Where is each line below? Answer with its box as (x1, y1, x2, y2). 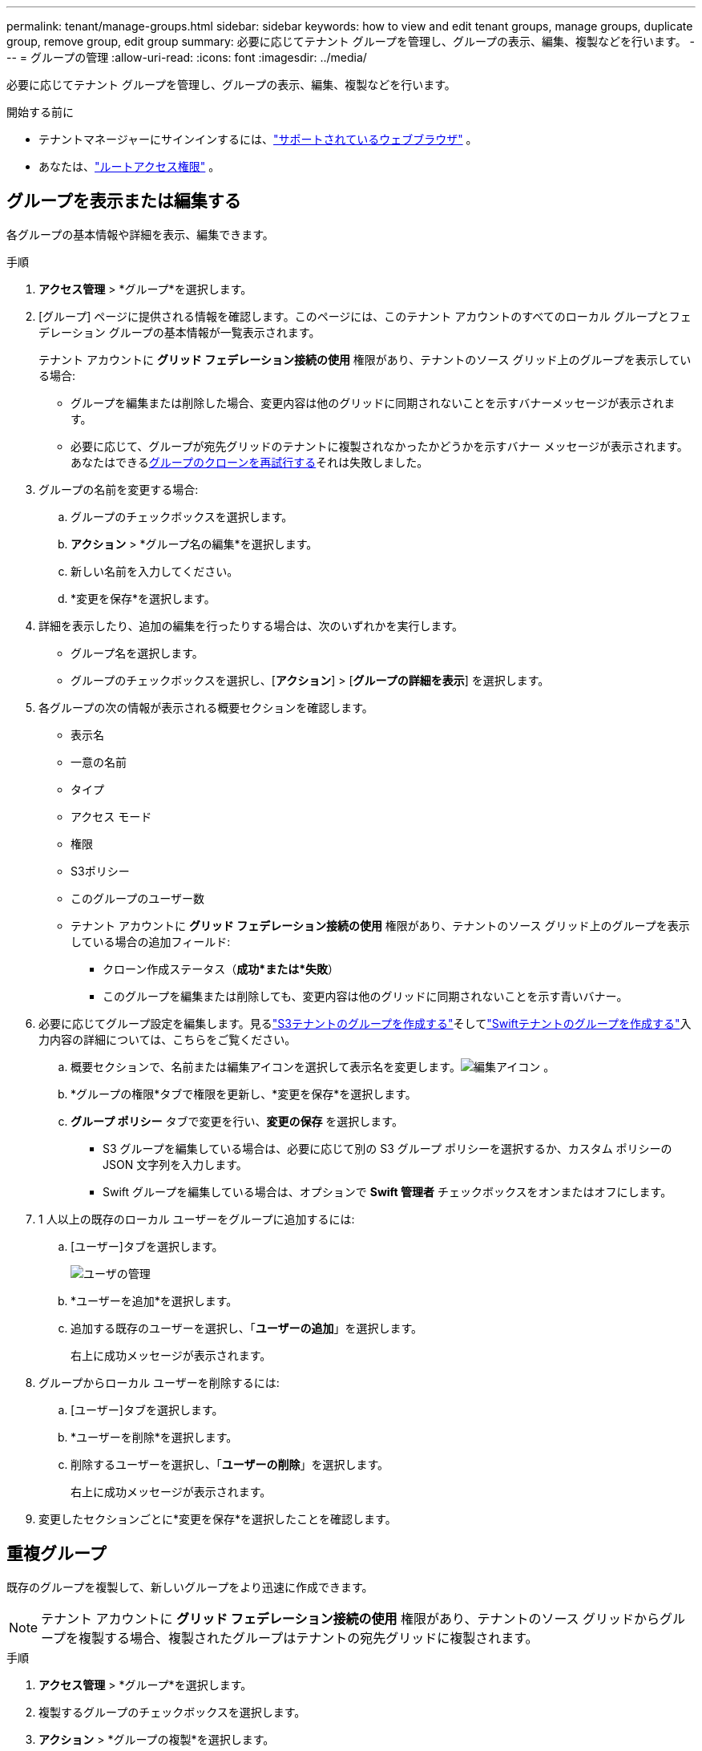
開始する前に (6, 105, 74, 119)
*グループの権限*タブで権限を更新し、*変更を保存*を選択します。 (71, 1086, 417, 1101)
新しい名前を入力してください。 (71, 564, 239, 578)
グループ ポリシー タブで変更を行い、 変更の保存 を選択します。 (71, 1114, 403, 1128)
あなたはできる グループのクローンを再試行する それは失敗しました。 (71, 455, 429, 469)
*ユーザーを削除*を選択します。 (71, 1430, 238, 1444)
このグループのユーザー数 (71, 891, 204, 905)
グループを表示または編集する (6, 191, 241, 212)
